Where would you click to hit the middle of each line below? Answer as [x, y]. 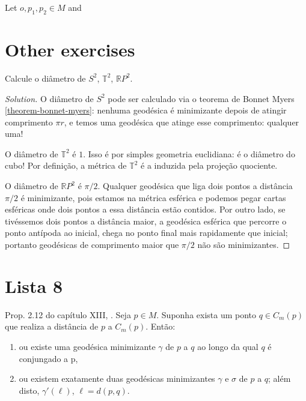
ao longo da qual [228, 346]
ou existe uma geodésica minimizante [87, 346]
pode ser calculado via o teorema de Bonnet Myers [201, 98]
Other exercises [70, 49]
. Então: [161, 326]
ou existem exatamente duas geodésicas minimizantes [117, 378]
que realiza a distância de [52, 326]
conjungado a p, [48, 358]
